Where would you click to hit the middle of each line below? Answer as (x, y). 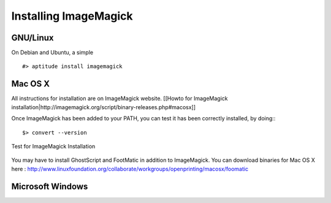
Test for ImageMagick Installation (53, 146)
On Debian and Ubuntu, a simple (52, 53)
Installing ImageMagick (72, 16)
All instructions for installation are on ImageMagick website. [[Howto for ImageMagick (120, 99)
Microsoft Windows (50, 186)
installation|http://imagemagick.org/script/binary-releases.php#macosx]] (104, 107)
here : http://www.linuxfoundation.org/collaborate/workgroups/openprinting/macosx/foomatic (130, 169)
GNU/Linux (32, 38)
